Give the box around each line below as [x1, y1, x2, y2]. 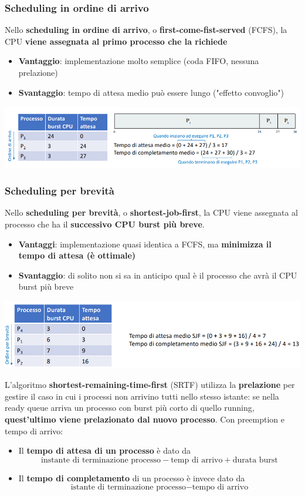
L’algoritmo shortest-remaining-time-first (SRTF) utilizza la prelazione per [5, 378, 295, 391]
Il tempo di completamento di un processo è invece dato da [18, 471, 245, 484]
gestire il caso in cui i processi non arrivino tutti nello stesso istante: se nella [5, 390, 279, 402]
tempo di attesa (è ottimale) [18, 249, 136, 262]
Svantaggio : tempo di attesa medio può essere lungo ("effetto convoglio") [18, 86, 284, 98]
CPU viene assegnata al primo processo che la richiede [5, 35, 228, 47]
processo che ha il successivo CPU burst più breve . [5, 218, 205, 230]
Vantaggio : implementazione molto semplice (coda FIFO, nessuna [18, 55, 259, 67]
